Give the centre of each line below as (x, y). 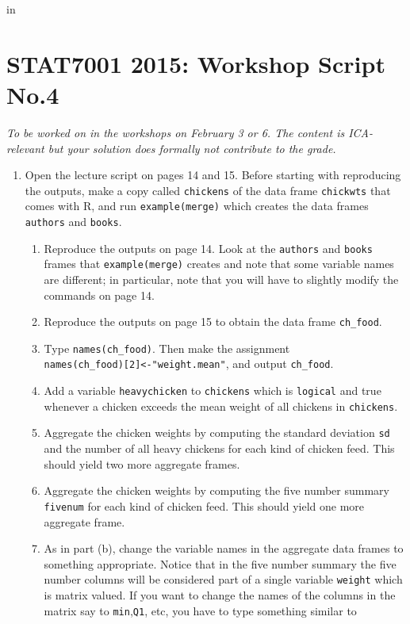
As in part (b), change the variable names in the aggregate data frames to (224, 548)
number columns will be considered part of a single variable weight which (223, 579)
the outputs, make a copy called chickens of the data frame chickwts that (208, 190)
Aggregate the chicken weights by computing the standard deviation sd (217, 433)
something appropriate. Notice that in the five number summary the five (220, 563)
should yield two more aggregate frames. (142, 463)
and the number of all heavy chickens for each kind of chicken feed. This (219, 448)
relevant (25, 148)
